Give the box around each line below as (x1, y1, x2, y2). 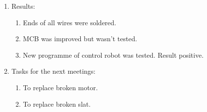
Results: (11, 1, 35, 11)
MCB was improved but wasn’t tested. (23, 33, 137, 44)
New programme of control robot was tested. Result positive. (23, 49, 204, 60)
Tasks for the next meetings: (11, 66, 96, 76)
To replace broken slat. (23, 98, 91, 109)
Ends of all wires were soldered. (23, 17, 117, 27)
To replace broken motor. (23, 82, 98, 92)
